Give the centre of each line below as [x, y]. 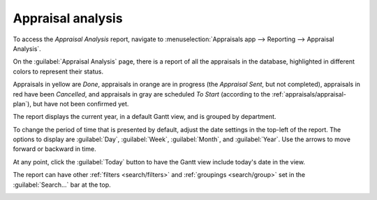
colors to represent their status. [58, 71]
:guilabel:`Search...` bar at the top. [62, 185]
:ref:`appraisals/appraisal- [309, 94]
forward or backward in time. [55, 149]
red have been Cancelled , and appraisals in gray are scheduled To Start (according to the [142, 94]
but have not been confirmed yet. [81, 103]
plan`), [22, 103]
